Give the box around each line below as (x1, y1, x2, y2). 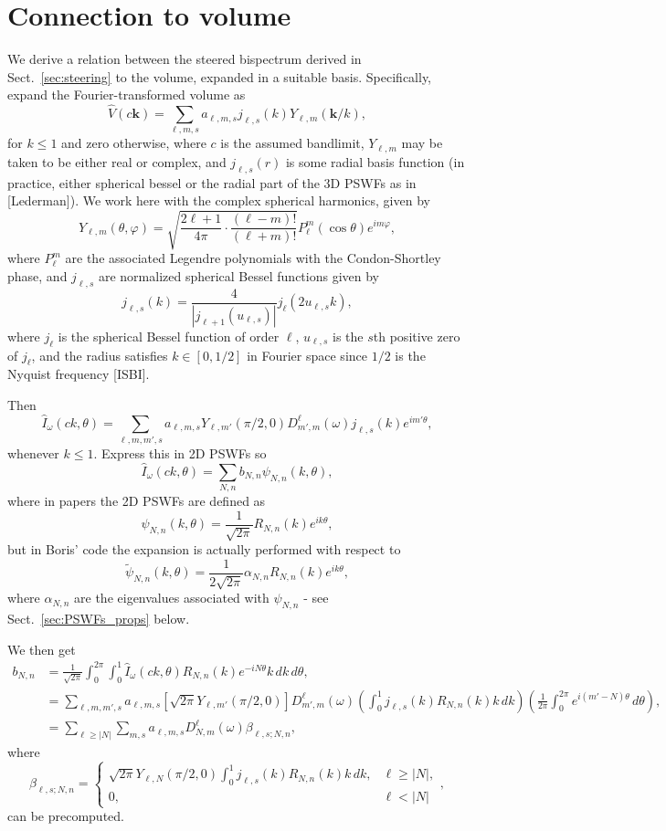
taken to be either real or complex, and (7, 152, 227, 171)
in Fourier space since (247, 345, 367, 364)
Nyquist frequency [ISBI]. (7, 364, 150, 384)
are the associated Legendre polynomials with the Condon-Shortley (65, 248, 441, 268)
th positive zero (373, 326, 460, 345)
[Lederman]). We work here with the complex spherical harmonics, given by (7, 191, 430, 210)
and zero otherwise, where (61, 133, 206, 153)
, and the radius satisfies (31, 345, 168, 364)
